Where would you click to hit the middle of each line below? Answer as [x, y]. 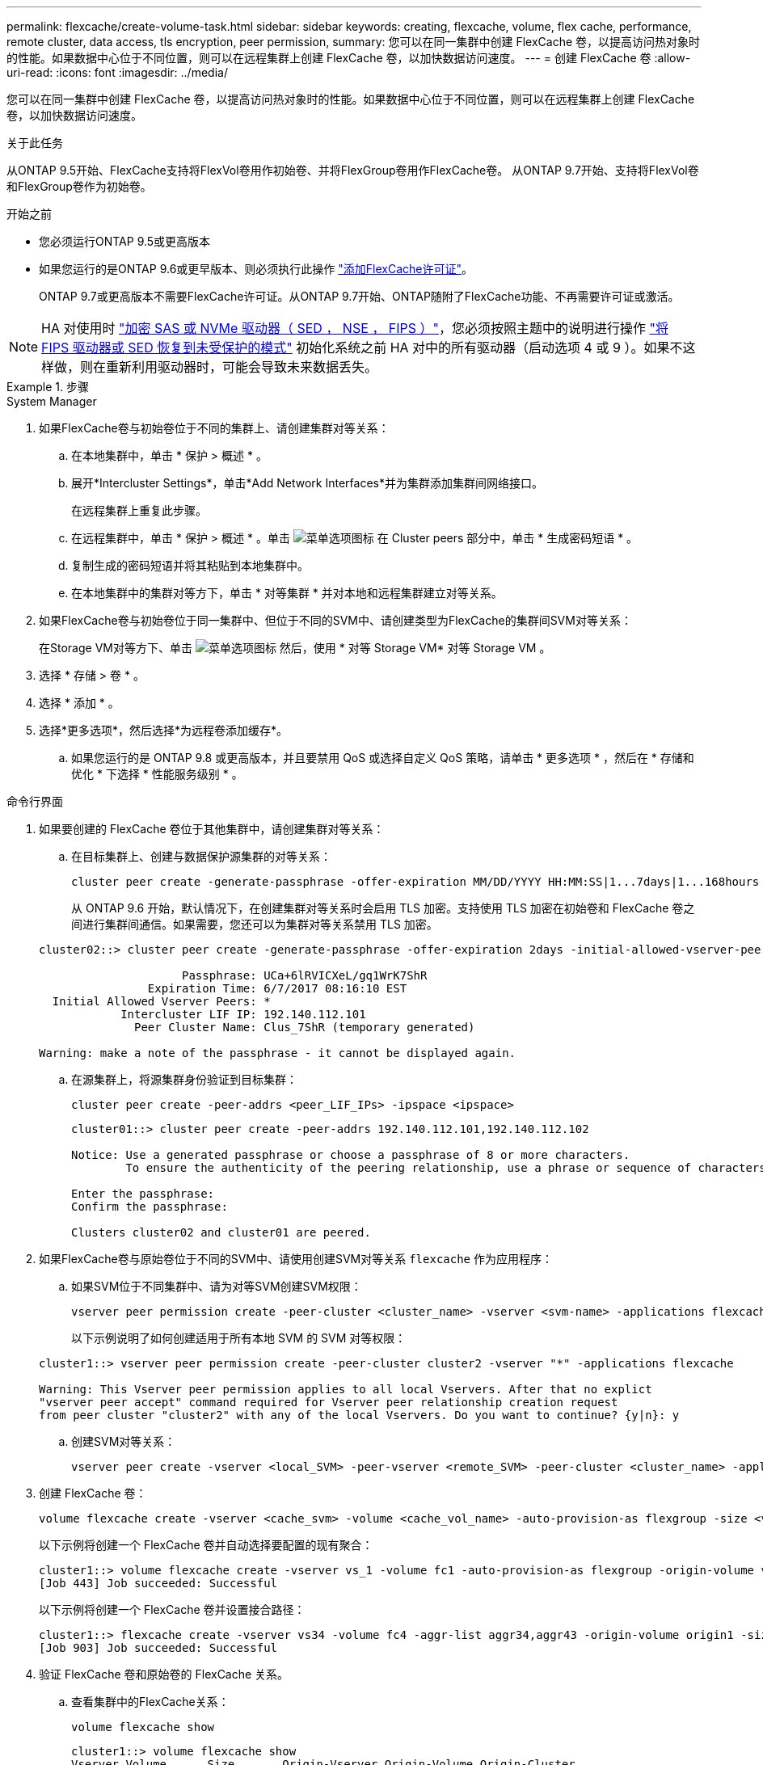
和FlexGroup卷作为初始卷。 [79, 186]
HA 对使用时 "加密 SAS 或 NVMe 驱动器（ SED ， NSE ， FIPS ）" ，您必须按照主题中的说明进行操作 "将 [355, 328]
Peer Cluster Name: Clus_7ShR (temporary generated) [305, 1027]
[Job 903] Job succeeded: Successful [158, 1648]
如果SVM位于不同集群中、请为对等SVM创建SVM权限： [217, 1286]
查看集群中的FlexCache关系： [150, 1702]
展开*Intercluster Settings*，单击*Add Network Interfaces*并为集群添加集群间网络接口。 [307, 483]
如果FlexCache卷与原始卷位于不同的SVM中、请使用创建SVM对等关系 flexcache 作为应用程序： [296, 1259]
